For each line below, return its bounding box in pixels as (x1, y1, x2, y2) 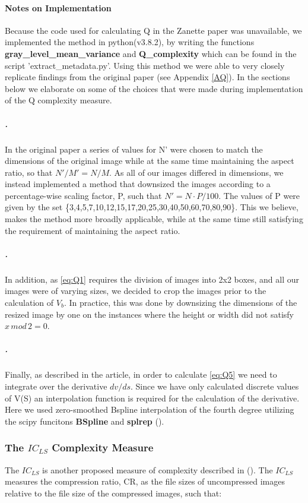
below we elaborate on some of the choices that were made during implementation (5, 82, 303, 94)
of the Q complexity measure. (5, 94, 112, 106)
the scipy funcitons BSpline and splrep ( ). (5, 415, 164, 427)
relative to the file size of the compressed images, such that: (5, 486, 222, 499)
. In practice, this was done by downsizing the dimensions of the (63, 296, 297, 309)
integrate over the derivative (5, 379, 107, 392)
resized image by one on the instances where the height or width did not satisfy (5, 308, 294, 320)
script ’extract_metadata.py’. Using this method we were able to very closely (5, 59, 285, 71)
